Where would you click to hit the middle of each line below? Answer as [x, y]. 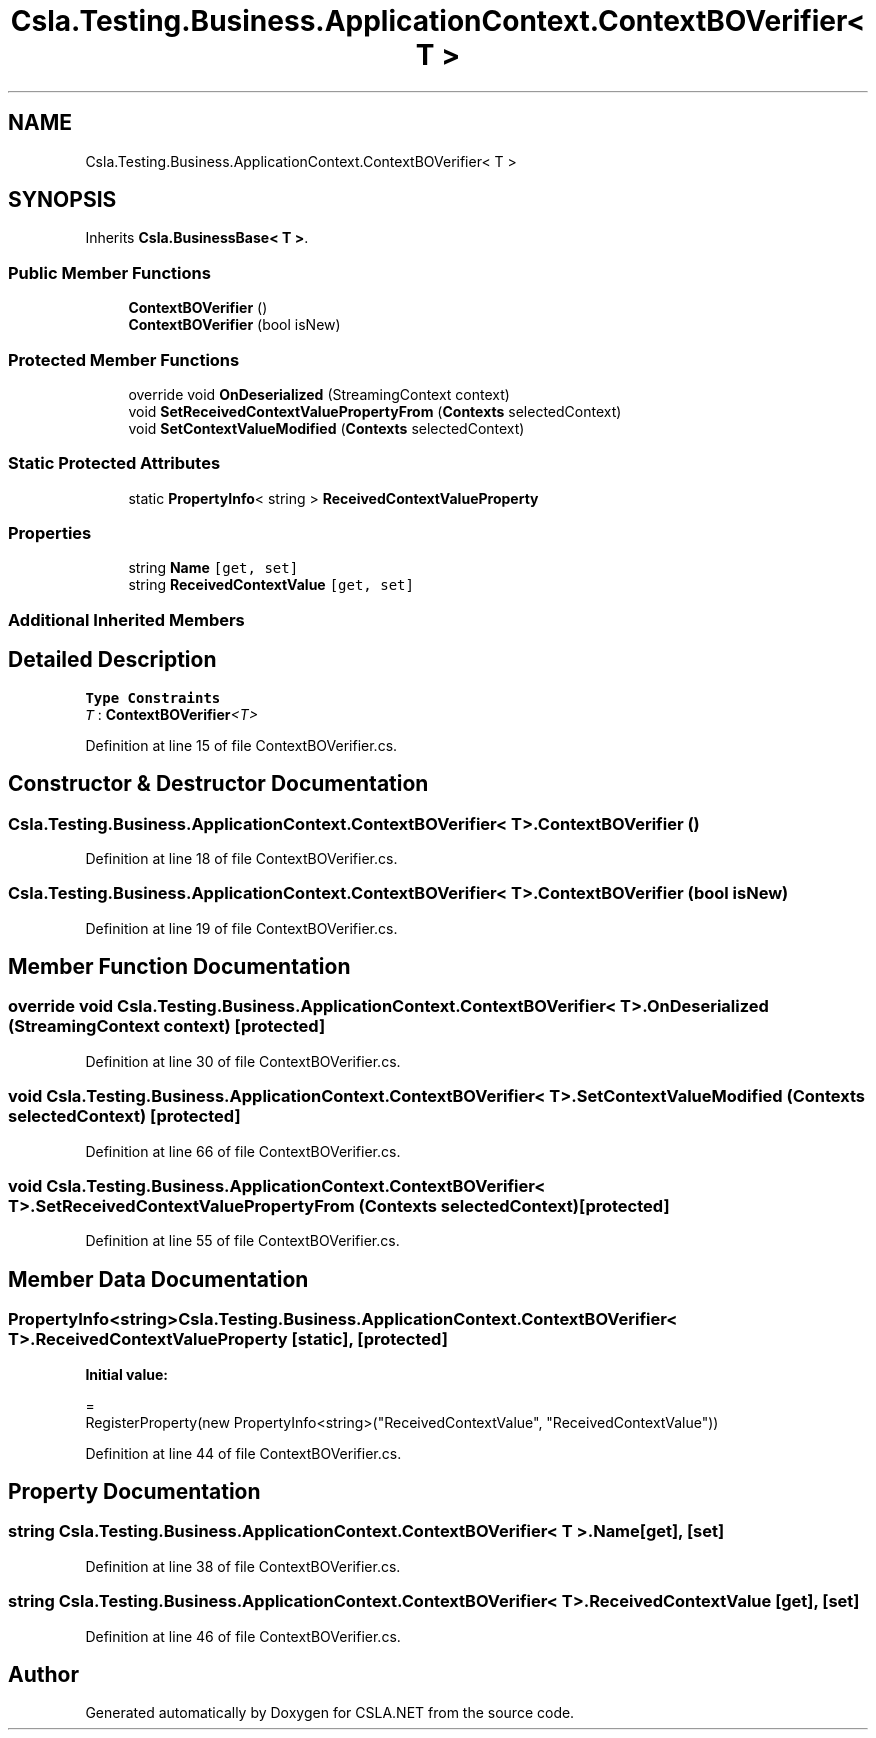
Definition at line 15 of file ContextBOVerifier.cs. [241, 745]
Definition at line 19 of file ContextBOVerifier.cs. [241, 928]
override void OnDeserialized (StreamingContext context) [319, 394]
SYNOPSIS [62, 200]
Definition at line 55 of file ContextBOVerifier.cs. [242, 1241]
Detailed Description [112, 660]
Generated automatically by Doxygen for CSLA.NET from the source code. [330, 1713]
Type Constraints [153, 697]
